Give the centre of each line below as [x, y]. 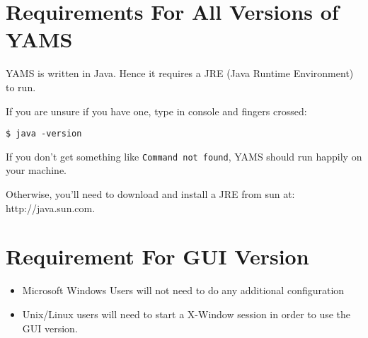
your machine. [36, 170]
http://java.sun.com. [51, 208]
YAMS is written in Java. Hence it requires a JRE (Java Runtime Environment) [180, 73]
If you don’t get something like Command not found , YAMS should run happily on [184, 156]
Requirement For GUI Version [157, 256]
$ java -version [44, 134]
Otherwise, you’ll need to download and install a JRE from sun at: [150, 194]
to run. [21, 87]
